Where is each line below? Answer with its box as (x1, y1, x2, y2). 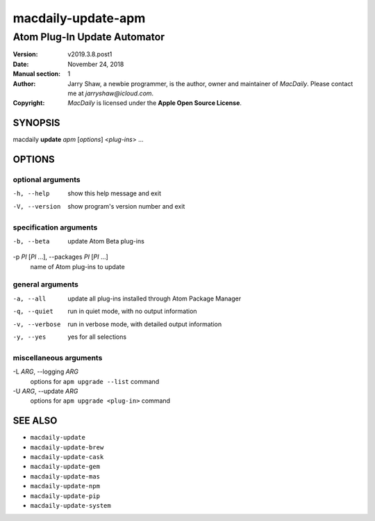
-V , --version (12, 202, 61, 210)
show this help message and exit (67, 189, 161, 198)
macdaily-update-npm (30, 482, 101, 490)
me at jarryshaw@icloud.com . (67, 89, 154, 97)
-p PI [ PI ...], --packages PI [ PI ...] (12, 253, 109, 261)
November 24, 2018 (67, 60, 124, 68)
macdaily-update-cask (30, 453, 104, 461)
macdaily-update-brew (30, 443, 104, 451)
